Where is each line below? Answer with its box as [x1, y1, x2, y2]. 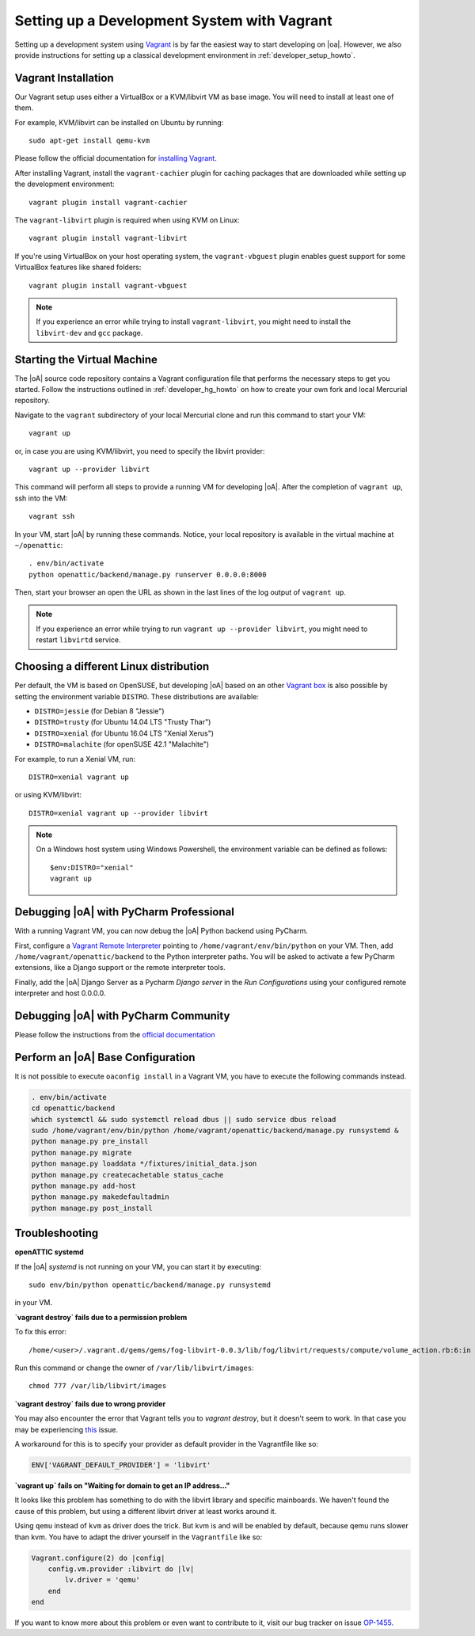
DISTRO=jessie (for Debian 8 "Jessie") [34, 706, 165, 716]
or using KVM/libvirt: [14, 790, 82, 800]
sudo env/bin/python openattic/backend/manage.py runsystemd [28, 1280, 271, 1290]
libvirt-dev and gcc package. [36, 328, 143, 337]
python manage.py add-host [31, 1181, 136, 1191]
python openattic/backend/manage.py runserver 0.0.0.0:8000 [28, 570, 267, 579]
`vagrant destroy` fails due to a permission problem [14, 1312, 188, 1322]
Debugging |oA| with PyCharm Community [14, 1009, 230, 1022]
